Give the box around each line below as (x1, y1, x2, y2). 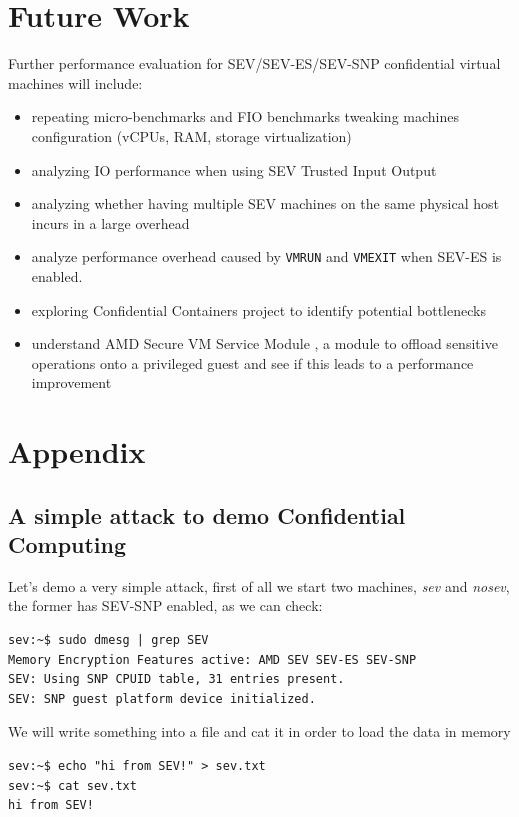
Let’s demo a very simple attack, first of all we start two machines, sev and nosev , (8, 575, 510, 596)
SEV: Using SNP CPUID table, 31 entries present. (8, 672, 345, 687)
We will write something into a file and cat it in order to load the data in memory (8, 721, 511, 742)
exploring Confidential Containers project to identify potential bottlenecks (31, 299, 486, 320)
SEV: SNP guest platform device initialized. (8, 691, 316, 706)
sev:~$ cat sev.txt (8, 778, 137, 793)
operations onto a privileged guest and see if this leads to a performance (31, 352, 474, 373)
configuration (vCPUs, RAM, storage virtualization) (31, 125, 352, 146)
